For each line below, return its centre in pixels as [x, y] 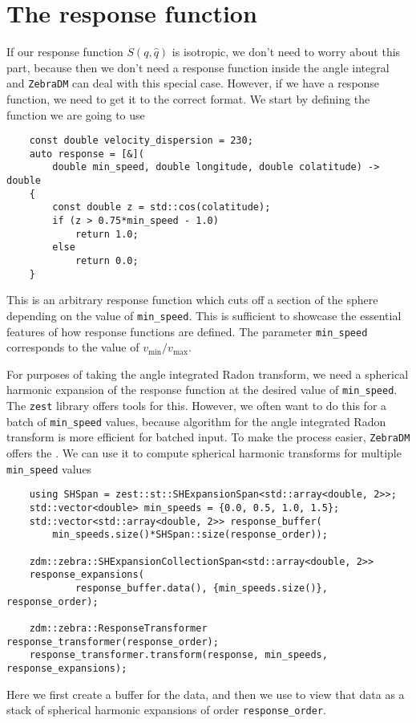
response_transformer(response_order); [113, 642]
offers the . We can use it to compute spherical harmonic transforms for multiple [204, 453]
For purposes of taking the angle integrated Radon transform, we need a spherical [208, 374]
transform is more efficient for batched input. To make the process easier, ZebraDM [208, 437]
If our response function [65, 52]
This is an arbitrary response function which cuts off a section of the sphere [192, 300]
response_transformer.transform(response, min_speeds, [178, 655]
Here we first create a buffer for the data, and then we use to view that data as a [206, 694]
